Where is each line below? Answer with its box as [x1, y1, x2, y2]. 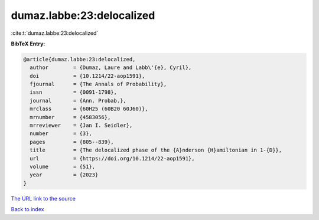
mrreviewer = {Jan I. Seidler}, [30, 122, 133, 129]
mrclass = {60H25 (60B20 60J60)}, [30, 106, 148, 112]
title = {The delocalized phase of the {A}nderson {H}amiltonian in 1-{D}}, [30, 147, 282, 153]
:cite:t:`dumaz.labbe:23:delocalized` [11, 29, 99, 37]
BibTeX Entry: [11, 40, 45, 47]
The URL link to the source [11, 195, 76, 202]
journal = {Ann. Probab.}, [30, 97, 126, 104]
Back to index [11, 206, 44, 213]
